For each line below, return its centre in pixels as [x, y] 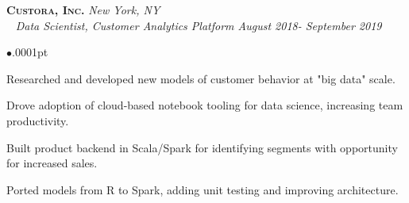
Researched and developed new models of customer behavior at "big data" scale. [201, 78]
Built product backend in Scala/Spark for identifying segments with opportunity [202, 147]
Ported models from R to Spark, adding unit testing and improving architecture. [203, 189]
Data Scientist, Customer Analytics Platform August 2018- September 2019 [199, 25]
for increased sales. [52, 163]
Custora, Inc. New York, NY [83, 10]
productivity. [38, 120]
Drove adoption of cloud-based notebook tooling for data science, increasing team [205, 105]
